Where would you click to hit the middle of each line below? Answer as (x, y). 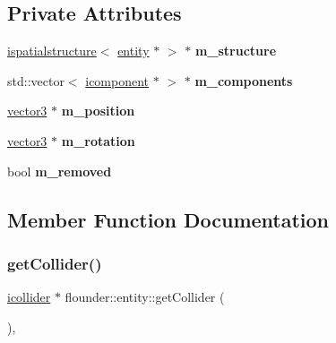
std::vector (36, 80)
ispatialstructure (52, 51)
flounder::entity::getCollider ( (145, 297)
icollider (29, 297)
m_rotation (98, 140)
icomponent (117, 80)
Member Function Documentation (168, 219)
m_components (244, 80)
